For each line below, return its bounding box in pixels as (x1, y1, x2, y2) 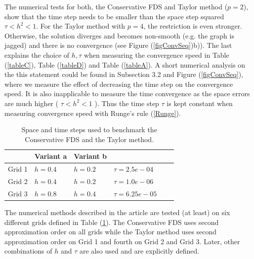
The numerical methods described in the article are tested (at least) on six (4, 207, 230, 217)
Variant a (34, 151, 67, 161)
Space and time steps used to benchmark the (21, 124, 157, 135)
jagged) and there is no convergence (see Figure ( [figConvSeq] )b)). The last (4, 40, 232, 50)
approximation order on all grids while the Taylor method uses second (4, 226, 217, 237)
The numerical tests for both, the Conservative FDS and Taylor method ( (4, 1, 228, 11)
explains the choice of (4, 49, 70, 60)
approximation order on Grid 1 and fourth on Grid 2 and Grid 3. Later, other (4, 236, 240, 246)
